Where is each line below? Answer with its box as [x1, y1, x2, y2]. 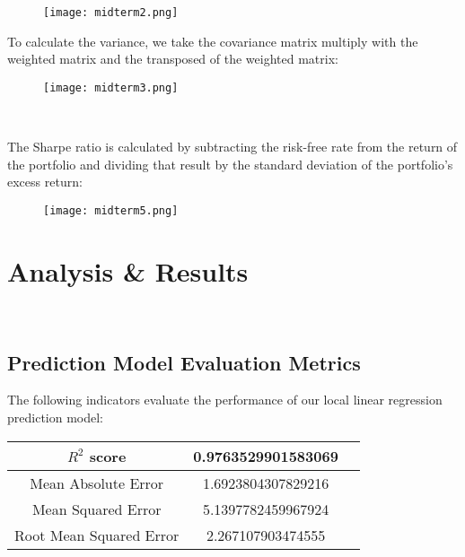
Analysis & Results [7, 252, 249, 289]
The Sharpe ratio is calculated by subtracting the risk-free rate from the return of [7, 137, 458, 156]
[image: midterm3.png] [43, 81, 179, 94]
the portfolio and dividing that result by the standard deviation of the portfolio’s [7, 154, 453, 173]
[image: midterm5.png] [43, 204, 179, 217]
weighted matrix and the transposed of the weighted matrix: [7, 49, 338, 68]
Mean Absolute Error [30, 472, 164, 493]
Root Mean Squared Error [14, 524, 180, 545]
